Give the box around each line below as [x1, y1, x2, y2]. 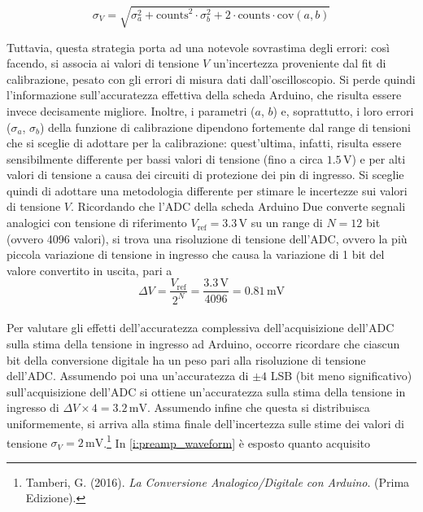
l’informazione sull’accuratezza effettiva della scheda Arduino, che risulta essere [7, 86, 402, 103]
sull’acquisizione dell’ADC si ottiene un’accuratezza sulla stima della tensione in [7, 383, 406, 400]
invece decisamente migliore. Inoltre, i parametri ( [7, 102, 255, 119]
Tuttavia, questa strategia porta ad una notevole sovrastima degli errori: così [7, 38, 390, 55]
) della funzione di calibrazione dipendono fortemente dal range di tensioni [39, 118, 411, 135]
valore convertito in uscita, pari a [7, 261, 172, 278]
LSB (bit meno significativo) [270, 367, 412, 384]
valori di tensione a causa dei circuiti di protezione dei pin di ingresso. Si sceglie [7, 166, 404, 183]
